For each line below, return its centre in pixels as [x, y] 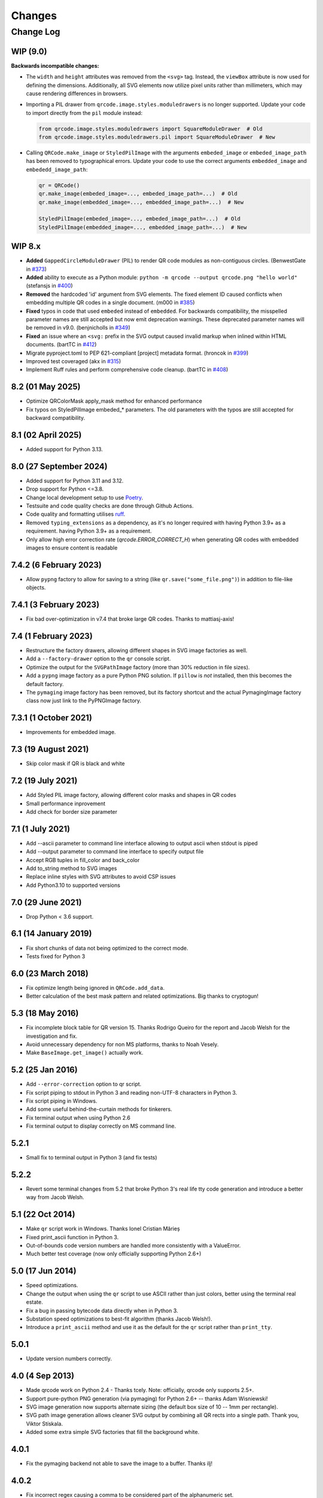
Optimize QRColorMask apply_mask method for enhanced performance [114, 401]
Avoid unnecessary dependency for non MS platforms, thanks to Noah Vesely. [122, 1044]
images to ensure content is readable [72, 548]
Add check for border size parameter [72, 811]
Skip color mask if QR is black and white [75, 763]
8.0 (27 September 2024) [59, 466]
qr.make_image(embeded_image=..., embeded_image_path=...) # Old [138, 194]
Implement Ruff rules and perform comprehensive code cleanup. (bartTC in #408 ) [127, 370]
